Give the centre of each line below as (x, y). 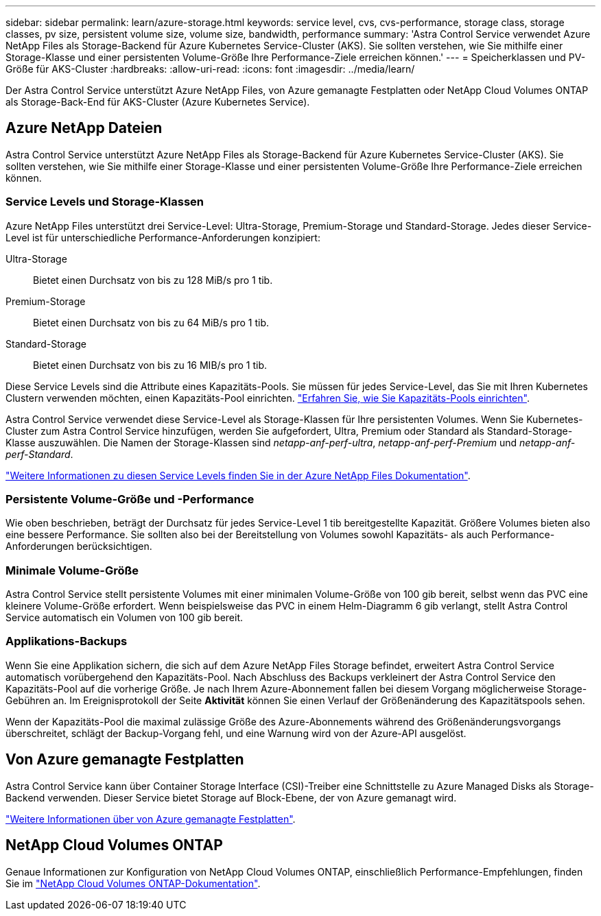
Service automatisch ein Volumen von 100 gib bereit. (124, 618)
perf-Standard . (39, 454)
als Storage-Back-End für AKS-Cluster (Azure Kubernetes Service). (158, 102)
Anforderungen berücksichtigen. (79, 546)
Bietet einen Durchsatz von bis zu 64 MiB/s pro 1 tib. (151, 322)
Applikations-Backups (67, 641)
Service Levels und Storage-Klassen (105, 202)
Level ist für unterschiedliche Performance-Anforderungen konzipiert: (163, 237)
